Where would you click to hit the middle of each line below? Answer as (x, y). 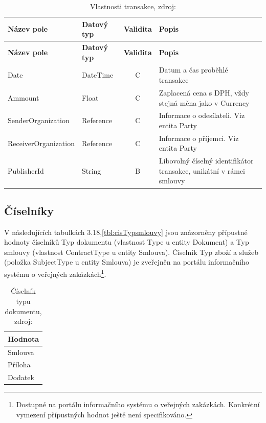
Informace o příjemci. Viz (199, 138)
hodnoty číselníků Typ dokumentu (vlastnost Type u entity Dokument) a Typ (127, 242)
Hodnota (24, 338)
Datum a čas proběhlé (193, 70)
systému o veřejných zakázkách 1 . (55, 273)
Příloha (19, 365)
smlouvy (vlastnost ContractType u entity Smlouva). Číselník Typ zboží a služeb (131, 252)
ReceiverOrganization (41, 143)
